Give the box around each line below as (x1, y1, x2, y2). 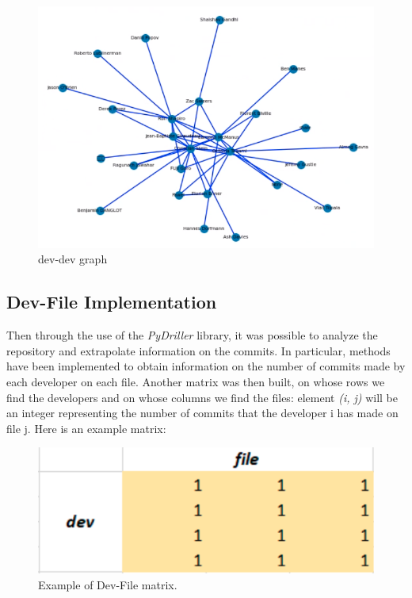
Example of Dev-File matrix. (38, 576, 177, 592)
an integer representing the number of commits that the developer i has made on (6, 404, 399, 421)
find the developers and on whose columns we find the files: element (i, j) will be (6, 389, 399, 405)
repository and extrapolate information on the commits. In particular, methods (6, 342, 391, 358)
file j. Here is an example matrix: (6, 420, 166, 436)
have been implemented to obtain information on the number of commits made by (6, 358, 406, 374)
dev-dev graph (38, 251, 108, 267)
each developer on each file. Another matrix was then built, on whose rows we (6, 374, 385, 390)
